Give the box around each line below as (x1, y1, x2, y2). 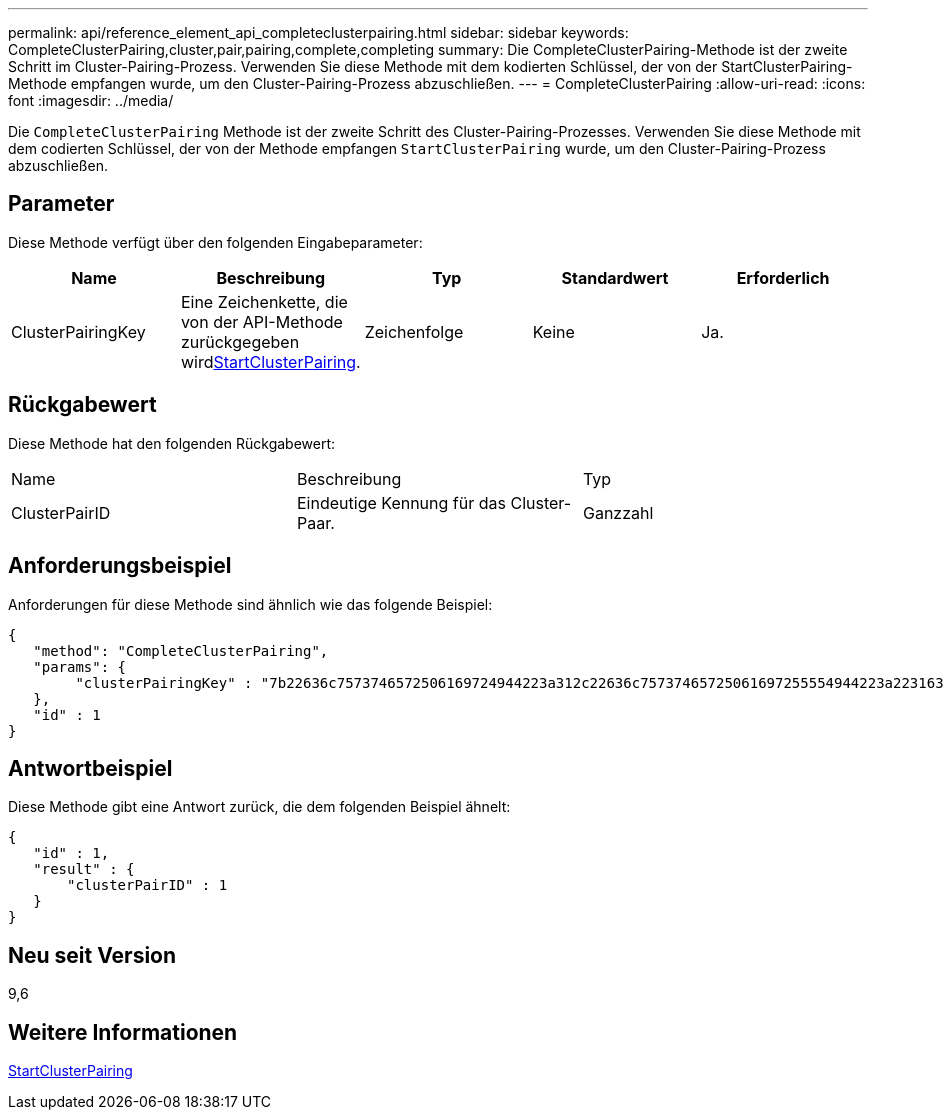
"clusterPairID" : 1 (67, 877, 228, 894)
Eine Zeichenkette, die (180, 291, 348, 312)
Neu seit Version (8, 942, 177, 968)
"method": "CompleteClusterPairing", (33, 642, 329, 659)
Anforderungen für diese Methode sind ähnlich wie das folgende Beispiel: (8, 595, 493, 613)
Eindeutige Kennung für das (296, 492, 506, 513)
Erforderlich (736, 267, 830, 288)
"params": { (33, 658, 127, 675)
